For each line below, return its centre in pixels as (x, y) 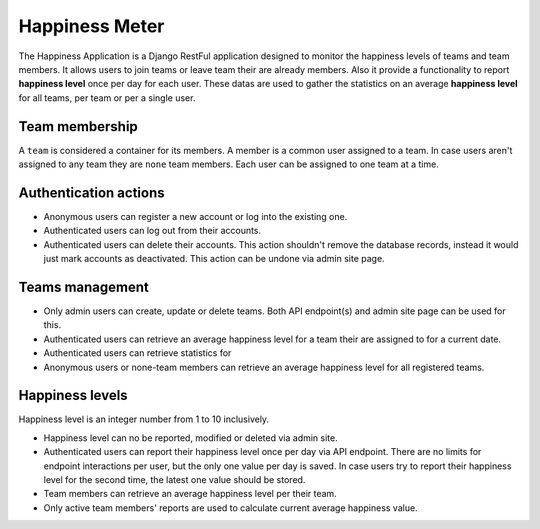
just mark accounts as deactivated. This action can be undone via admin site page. (214, 259)
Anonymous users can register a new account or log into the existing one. (195, 216)
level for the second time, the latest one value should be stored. (174, 480)
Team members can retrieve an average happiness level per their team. (190, 494)
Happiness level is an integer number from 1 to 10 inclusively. (144, 419)
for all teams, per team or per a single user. (107, 97)
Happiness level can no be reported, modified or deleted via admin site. (191, 437)
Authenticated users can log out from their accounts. (152, 231)
